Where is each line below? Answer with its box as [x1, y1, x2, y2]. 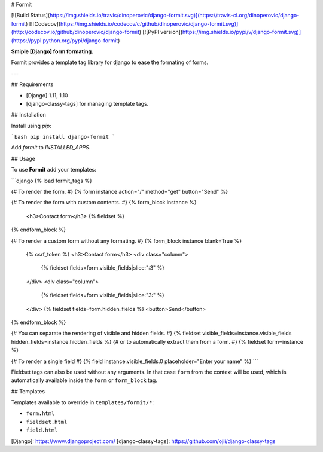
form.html [26, 410, 55, 417]
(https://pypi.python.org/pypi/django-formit [11, 36, 118, 44]
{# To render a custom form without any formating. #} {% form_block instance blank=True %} [11, 237, 242, 245]
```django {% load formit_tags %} [11, 177, 92, 184]
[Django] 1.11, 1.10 [26, 91, 68, 99]
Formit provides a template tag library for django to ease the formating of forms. [11, 59, 209, 66]
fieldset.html [26, 419, 68, 425]
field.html [26, 427, 58, 433]
